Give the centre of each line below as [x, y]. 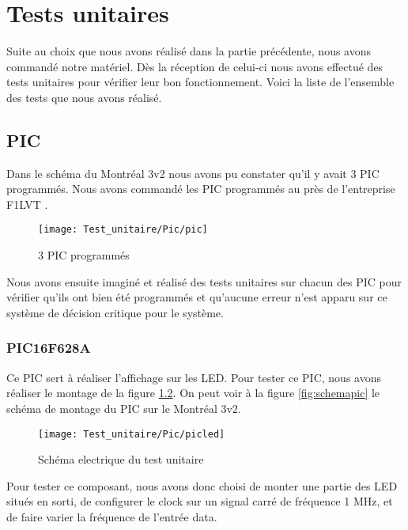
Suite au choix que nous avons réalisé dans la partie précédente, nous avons [189, 51]
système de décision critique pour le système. [115, 312]
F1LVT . [27, 204]
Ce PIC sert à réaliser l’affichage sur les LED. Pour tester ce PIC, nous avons [194, 377]
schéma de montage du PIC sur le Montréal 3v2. [124, 408]
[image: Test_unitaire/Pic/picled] [132, 434]
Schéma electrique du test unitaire [121, 459]
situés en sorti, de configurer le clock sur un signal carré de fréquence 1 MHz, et [200, 501]
